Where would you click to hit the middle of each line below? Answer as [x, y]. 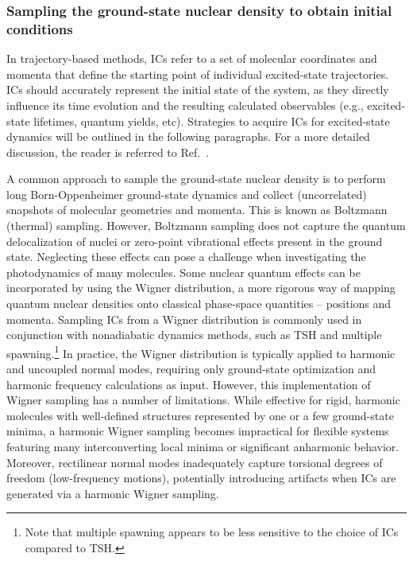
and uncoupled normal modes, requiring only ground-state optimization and [191, 369]
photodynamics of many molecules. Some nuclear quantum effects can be [183, 272]
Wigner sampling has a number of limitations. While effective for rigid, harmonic [203, 400]
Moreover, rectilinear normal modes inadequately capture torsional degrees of [195, 462]
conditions [40, 28]
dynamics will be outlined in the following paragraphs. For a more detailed [188, 136]
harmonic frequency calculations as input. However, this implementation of [189, 384]
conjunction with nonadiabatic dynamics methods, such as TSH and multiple [194, 335]
